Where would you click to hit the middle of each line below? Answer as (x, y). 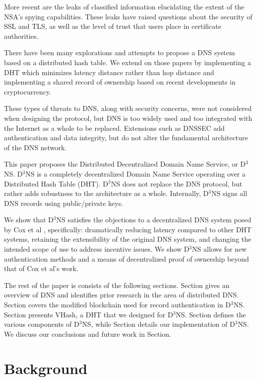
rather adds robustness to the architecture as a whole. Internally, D (106, 193)
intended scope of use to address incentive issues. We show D (97, 249)
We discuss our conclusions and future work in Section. (88, 333)
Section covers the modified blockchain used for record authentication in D (118, 305)
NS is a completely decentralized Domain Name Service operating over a (135, 173)
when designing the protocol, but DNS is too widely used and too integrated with (128, 118)
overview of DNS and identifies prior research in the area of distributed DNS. (122, 295)
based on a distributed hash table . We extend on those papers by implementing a (128, 62)
